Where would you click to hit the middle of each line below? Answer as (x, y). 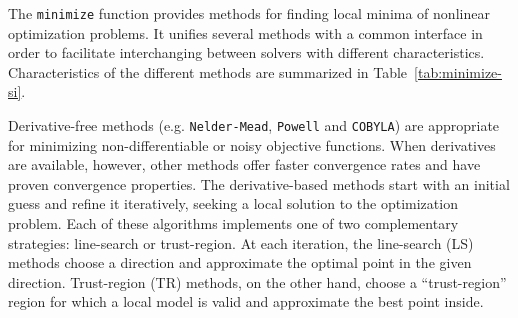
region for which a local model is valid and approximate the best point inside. (246, 301)
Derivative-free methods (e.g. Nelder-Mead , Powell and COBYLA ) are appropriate (254, 125)
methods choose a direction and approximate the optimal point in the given (240, 262)
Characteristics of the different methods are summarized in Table (208, 71)
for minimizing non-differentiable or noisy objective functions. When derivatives (252, 144)
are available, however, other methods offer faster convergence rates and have (244, 164)
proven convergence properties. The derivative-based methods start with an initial (259, 183)
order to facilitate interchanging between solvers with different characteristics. (246, 52)
